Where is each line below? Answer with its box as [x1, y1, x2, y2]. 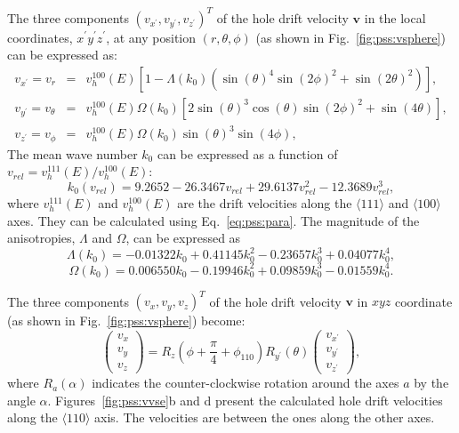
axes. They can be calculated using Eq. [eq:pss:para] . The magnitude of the [7, 211, 420, 229]
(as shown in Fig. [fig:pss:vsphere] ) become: [7, 311, 246, 330]
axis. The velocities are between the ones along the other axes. [94, 408, 435, 427]
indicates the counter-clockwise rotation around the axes [92, 373, 399, 392]
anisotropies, [7, 229, 76, 247]
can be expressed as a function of [157, 144, 338, 163]
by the [414, 373, 449, 392]
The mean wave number [7, 144, 138, 163]
